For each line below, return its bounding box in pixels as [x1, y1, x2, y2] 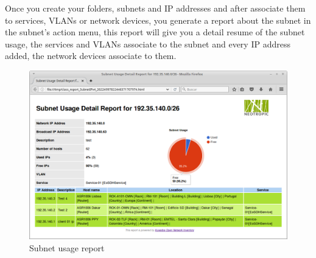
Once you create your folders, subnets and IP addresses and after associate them [5, 2, 306, 14]
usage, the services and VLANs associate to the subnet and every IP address [5, 37, 290, 50]
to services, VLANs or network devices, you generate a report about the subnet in [5, 13, 311, 26]
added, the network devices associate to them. [5, 49, 177, 62]
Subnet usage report [29, 241, 105, 254]
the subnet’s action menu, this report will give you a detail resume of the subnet [5, 26, 305, 38]
